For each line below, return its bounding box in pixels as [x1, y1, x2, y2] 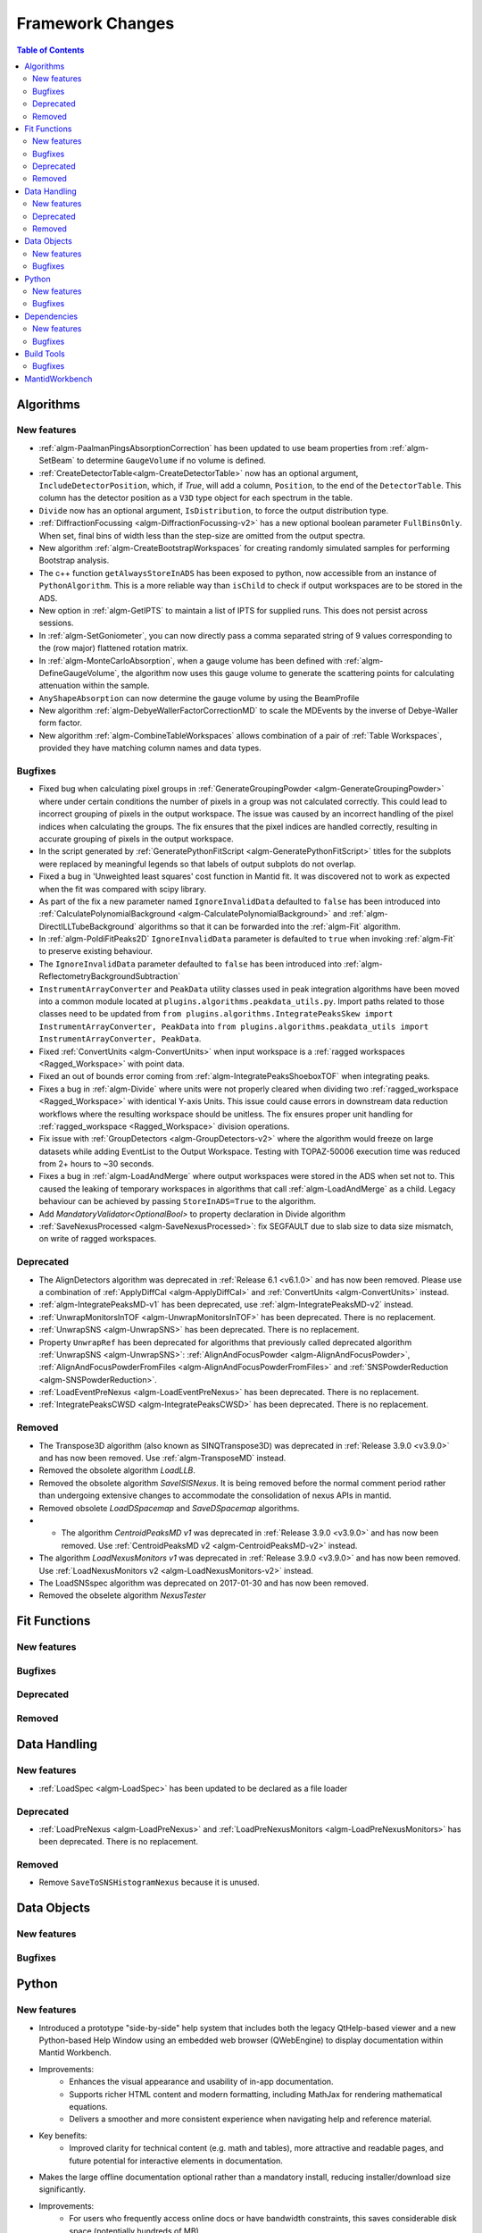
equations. [69, 2102, 108, 2112]
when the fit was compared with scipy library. [38, 883, 207, 894]
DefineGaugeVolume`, [38, 667, 120, 678]
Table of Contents [16, 45, 85, 55]
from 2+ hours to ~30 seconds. [38, 1158, 154, 1169]
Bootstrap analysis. [38, 555, 110, 566]
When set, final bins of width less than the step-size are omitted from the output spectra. [38, 530, 366, 540]
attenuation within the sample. [38, 680, 150, 691]
